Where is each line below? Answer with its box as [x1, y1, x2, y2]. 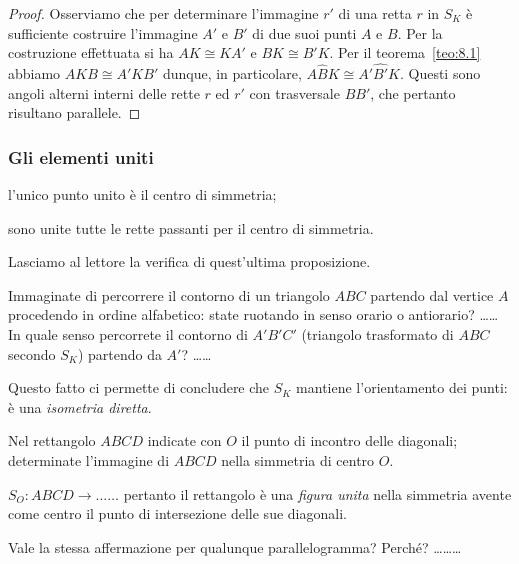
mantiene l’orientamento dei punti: [296, 377, 508, 398]
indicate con [147, 430, 222, 451]
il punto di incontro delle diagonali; [241, 430, 458, 451]
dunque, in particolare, [162, 63, 302, 83]
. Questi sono [399, 63, 481, 83]
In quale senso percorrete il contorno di [8, 323, 248, 344]
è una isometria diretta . [8, 396, 152, 417]
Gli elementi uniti [8, 144, 154, 169]
